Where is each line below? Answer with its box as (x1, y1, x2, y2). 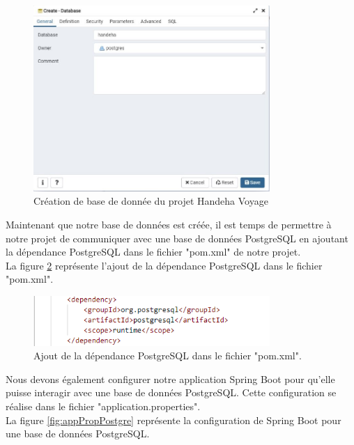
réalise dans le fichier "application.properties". (6, 399, 201, 414)
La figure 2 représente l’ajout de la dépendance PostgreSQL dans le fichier (6, 258, 323, 272)
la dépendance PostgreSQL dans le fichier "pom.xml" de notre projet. (6, 244, 301, 259)
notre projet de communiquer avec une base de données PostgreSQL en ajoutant (6, 231, 348, 245)
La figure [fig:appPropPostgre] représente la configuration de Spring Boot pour (6, 412, 341, 427)
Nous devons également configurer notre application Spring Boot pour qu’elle (6, 371, 335, 386)
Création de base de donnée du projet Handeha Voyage (33, 194, 268, 208)
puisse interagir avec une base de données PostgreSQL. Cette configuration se (6, 385, 337, 400)
